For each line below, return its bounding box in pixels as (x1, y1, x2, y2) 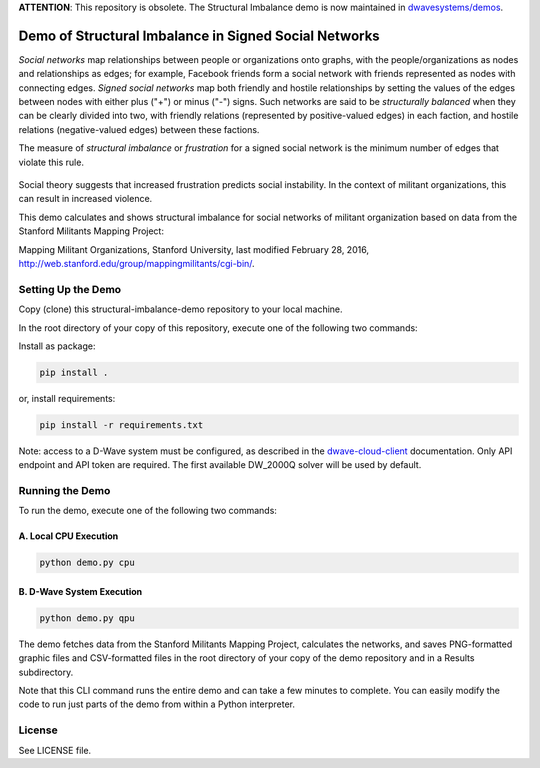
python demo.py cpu (39, 557, 135, 569)
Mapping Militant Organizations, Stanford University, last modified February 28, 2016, (18, 243, 370, 255)
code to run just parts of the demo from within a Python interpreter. (18, 698, 295, 710)
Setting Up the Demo (18, 282, 122, 296)
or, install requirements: (18, 392, 116, 404)
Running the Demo (18, 484, 111, 497)
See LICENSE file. (18, 744, 92, 756)
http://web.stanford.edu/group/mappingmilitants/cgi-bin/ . (18, 257, 255, 269)
